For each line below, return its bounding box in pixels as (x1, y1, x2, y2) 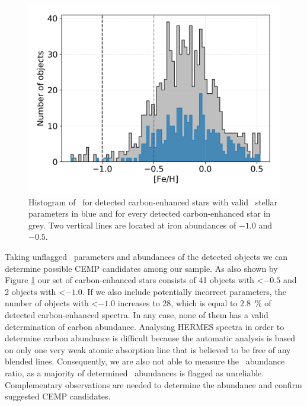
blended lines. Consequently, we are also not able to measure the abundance (5, 355, 285, 367)
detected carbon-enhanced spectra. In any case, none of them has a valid (5, 308, 268, 321)
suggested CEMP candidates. (5, 390, 111, 402)
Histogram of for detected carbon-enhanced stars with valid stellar (28, 195, 278, 208)
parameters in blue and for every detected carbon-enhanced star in (28, 207, 271, 220)
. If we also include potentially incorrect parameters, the (82, 285, 286, 297)
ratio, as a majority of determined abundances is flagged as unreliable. (5, 366, 264, 379)
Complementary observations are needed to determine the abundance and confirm (5, 378, 302, 391)
